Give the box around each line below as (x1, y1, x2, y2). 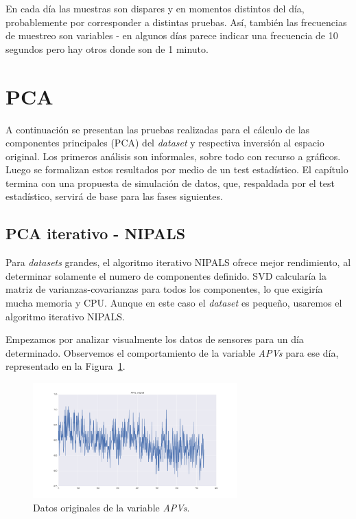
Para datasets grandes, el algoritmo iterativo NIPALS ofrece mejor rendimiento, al (5, 255, 351, 269)
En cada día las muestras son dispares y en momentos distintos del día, (5, 1, 305, 15)
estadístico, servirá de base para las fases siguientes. (5, 189, 223, 203)
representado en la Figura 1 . (5, 359, 126, 373)
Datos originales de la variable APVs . (33, 500, 190, 514)
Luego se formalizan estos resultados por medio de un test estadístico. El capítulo (5, 162, 348, 177)
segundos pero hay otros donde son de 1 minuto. (5, 41, 209, 56)
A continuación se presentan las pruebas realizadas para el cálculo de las (5, 122, 310, 136)
